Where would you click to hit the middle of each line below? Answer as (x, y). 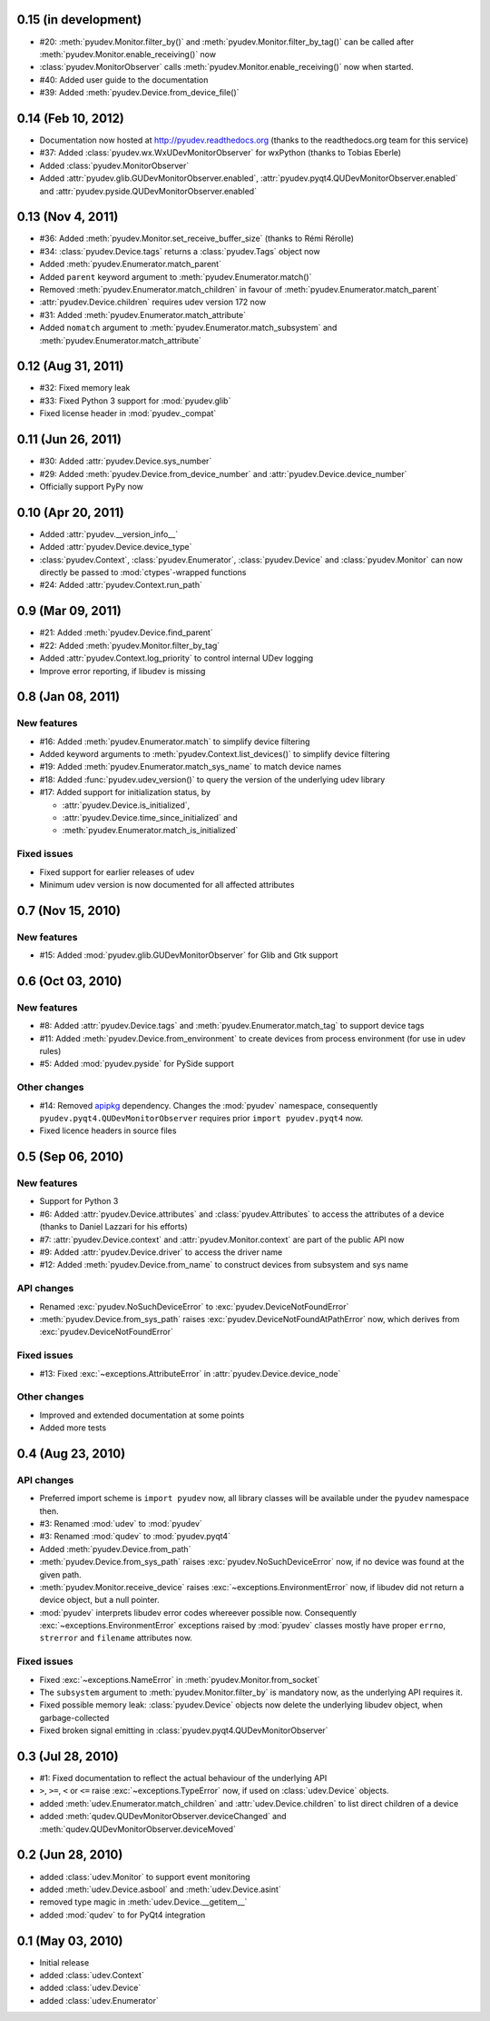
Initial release (64, 1962)
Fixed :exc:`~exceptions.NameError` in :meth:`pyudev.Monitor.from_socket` (180, 1679)
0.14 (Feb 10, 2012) (70, 118)
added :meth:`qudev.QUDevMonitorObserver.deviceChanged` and (163, 1817)
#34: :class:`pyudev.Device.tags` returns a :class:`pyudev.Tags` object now (180, 251)
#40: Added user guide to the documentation (124, 80)
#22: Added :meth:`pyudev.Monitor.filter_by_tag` (130, 645)
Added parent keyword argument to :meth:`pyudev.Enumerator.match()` (176, 276)
